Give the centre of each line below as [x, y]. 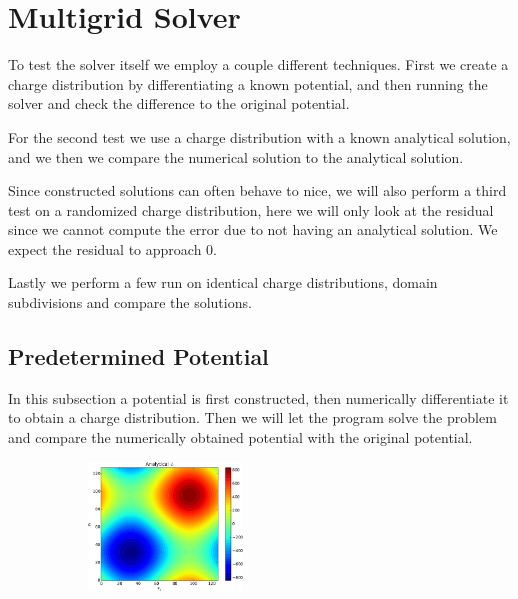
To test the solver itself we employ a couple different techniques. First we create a [258, 64]
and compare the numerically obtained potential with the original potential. [240, 437]
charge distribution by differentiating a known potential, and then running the [248, 83]
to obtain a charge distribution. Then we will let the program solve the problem [252, 417]
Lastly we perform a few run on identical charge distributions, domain [223, 282]
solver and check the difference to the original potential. [179, 103]
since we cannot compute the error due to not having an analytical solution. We [253, 229]
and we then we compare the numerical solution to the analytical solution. [236, 156]
